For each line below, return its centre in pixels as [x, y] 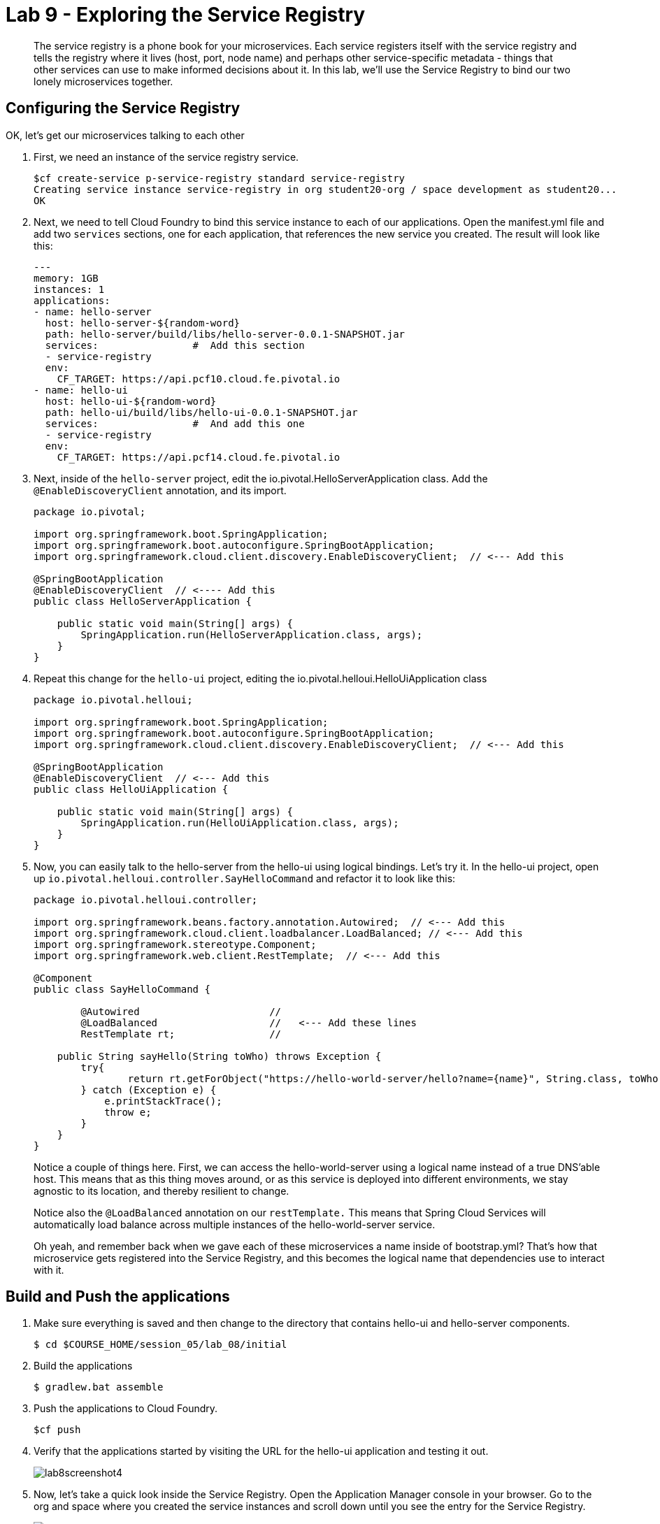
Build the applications [83, 1366]
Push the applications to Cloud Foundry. [126, 1409]
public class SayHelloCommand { [122, 989]
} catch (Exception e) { [149, 1090]
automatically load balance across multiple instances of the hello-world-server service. [235, 1224]
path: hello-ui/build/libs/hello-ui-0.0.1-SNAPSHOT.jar [201, 412]
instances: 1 [69, 289]
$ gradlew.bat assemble [99, 1387]
